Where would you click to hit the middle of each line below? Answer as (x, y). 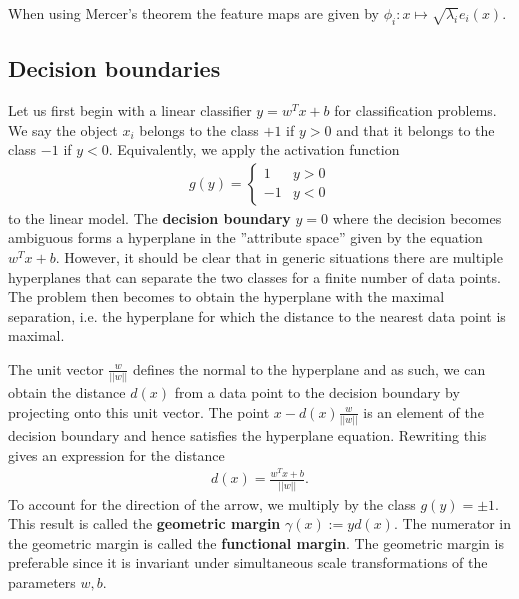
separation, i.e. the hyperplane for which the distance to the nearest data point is (257, 315)
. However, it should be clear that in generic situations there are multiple (279, 257)
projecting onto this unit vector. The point (139, 411)
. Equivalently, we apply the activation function (254, 149)
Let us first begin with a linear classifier (130, 110)
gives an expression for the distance (116, 454)
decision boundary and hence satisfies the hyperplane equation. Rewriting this (247, 435)
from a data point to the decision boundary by (317, 392)
